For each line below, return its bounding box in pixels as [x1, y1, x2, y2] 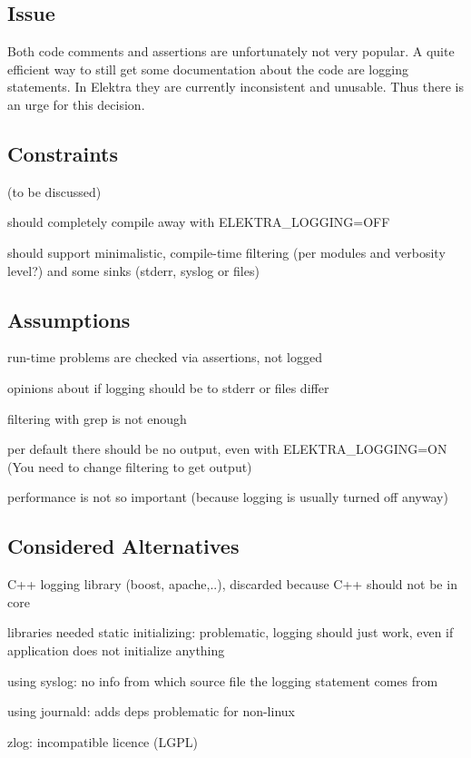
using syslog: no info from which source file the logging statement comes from [7, 671, 438, 690]
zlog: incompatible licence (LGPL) [7, 732, 198, 751]
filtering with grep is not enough [7, 409, 187, 428]
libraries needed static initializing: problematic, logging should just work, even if [7, 623, 454, 642]
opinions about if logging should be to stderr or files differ [7, 378, 329, 397]
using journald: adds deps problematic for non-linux [7, 702, 295, 721]
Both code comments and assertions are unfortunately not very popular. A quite [7, 42, 455, 61]
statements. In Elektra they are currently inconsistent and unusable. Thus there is [7, 77, 464, 96]
